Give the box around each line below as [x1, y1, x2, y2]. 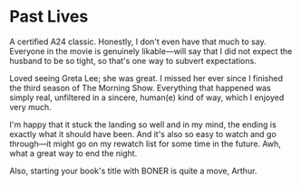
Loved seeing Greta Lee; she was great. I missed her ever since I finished [9, 72, 284, 83]
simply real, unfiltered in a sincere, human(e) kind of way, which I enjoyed [9, 92, 285, 103]
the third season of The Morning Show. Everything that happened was [9, 82, 272, 93]
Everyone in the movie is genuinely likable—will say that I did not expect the [9, 45, 293, 56]
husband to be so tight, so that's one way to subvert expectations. [9, 55, 257, 66]
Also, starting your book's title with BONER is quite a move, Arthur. [9, 165, 257, 176]
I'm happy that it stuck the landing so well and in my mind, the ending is [9, 119, 277, 130]
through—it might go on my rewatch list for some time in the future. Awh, [9, 138, 281, 149]
